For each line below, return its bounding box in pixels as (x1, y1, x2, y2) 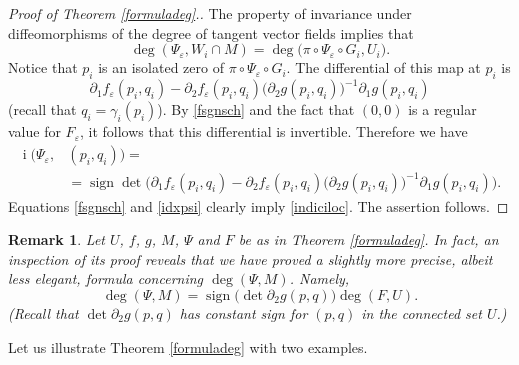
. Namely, (289, 268, 350, 289)
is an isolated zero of (98, 57, 224, 78)
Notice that (8, 57, 78, 78)
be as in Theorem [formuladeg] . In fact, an (238, 229, 499, 250)
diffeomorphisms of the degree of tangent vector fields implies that (8, 22, 414, 43)
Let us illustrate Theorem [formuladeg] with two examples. (8, 336, 368, 357)
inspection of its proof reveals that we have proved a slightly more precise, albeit (8, 248, 493, 269)
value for (8, 121, 61, 142)
